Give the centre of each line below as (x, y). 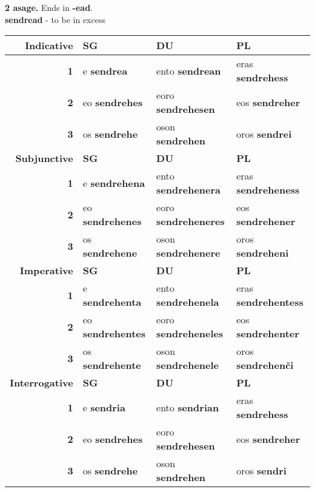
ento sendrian (188, 407)
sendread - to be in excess (55, 19)
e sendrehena (114, 183)
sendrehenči (265, 365)
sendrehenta (112, 302)
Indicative (49, 45)
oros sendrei (264, 133)
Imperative (46, 271)
